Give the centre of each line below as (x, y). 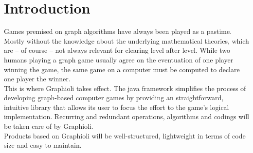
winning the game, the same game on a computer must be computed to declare (122, 69)
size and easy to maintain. (43, 145)
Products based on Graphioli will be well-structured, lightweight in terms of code (125, 135)
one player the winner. (37, 79)
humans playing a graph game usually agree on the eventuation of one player (119, 59)
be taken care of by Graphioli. (49, 126)
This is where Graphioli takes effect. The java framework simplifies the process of (125, 88)
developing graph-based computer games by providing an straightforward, (114, 98)
